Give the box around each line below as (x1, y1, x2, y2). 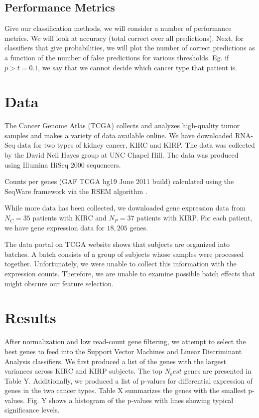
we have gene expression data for (4, 222, 105, 232)
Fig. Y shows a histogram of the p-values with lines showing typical (27, 395, 234, 405)
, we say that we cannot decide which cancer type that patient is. (38, 62, 237, 72)
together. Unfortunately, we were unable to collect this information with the (4, 258, 237, 269)
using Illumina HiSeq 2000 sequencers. (4, 159, 121, 170)
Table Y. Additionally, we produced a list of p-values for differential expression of (4, 375, 253, 386)
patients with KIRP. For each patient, (136, 212, 253, 223)
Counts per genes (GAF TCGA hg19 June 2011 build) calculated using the (4, 176, 234, 187)
